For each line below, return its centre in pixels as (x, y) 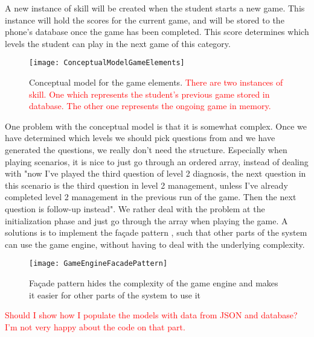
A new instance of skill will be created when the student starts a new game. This (155, 8)
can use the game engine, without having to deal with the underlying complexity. (155, 244)
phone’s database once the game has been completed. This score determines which (157, 32)
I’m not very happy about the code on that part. (95, 326)
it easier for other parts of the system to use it (115, 294)
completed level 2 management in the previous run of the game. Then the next (151, 197)
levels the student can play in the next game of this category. (118, 43)
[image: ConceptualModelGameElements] (107, 63)
